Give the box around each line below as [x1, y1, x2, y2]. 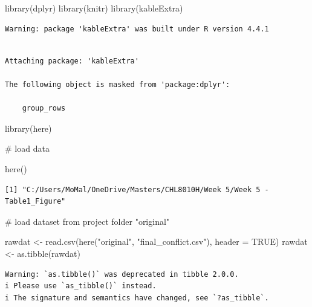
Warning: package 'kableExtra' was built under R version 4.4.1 [5, 24, 269, 33]
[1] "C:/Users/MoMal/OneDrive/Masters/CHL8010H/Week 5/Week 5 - [5, 185, 269, 194]
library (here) [5, 121, 52, 134]
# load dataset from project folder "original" [5, 215, 170, 227]
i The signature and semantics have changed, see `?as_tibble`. [5, 293, 269, 302]
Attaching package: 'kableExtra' [5, 56, 139, 65]
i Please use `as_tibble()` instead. [5, 282, 157, 291]
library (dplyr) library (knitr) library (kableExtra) [5, 2, 183, 14]
